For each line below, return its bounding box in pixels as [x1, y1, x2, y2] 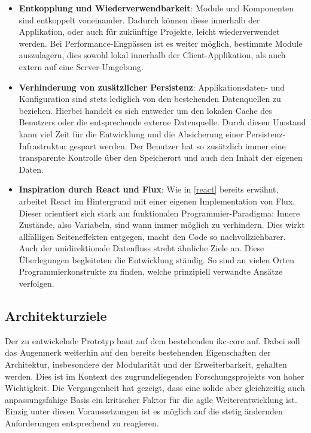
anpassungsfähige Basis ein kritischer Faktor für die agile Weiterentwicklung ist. [5, 393, 297, 405]
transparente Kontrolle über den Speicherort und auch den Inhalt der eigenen [19, 151, 303, 164]
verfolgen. [19, 277, 54, 290]
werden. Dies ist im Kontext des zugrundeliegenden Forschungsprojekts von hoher [5, 369, 304, 382]
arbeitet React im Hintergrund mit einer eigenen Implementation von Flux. [19, 194, 295, 207]
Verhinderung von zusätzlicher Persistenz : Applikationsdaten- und [19, 80, 285, 93]
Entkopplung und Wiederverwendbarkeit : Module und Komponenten [19, 2, 294, 14]
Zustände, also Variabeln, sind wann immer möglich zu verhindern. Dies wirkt [19, 218, 305, 231]
